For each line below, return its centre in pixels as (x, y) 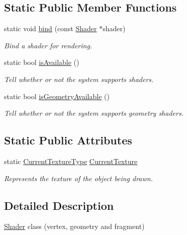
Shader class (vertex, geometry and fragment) (74, 226)
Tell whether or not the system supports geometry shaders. (94, 113)
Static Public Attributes (68, 140)
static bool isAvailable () (42, 62)
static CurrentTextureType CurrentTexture (71, 161)
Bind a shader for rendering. (48, 45)
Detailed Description (59, 205)
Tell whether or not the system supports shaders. (79, 79)
